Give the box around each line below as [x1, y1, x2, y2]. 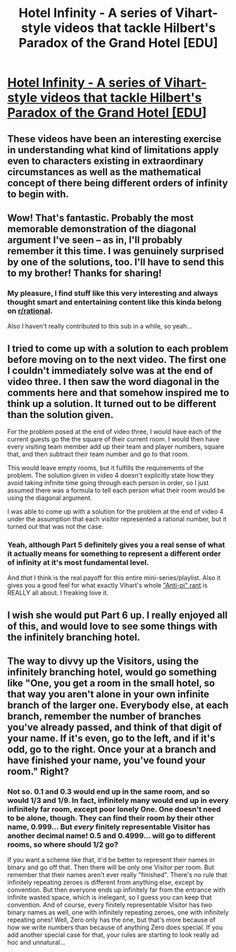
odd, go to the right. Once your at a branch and [7, 744, 216, 756]
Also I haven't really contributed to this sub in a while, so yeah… [7, 322, 192, 331]
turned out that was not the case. [7, 523, 104, 531]
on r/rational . [7, 306, 53, 316]
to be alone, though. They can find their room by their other [7, 814, 214, 823]
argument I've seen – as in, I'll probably [7, 234, 182, 246]
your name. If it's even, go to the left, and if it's [7, 732, 216, 744]
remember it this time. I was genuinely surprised [7, 245, 224, 257]
